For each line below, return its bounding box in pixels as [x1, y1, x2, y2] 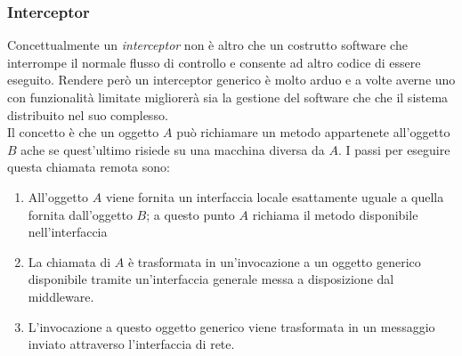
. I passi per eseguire [337, 140, 450, 158]
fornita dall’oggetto [28, 205, 133, 223]
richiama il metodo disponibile [252, 205, 418, 223]
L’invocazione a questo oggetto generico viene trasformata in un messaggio [28, 317, 435, 336]
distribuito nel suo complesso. [7, 105, 168, 124]
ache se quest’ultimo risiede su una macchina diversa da [20, 140, 325, 158]
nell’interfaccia [28, 222, 108, 241]
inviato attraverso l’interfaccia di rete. [28, 335, 235, 353]
